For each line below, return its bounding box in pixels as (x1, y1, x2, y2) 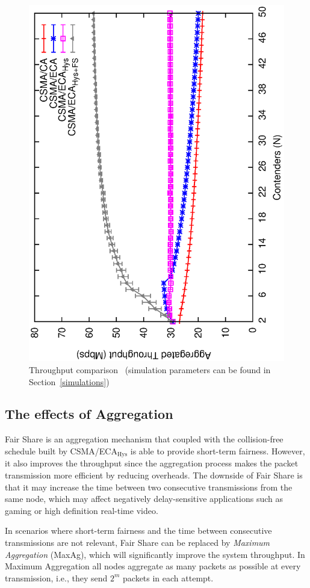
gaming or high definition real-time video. (5, 504, 158, 516)
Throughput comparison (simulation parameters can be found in (29, 363, 271, 376)
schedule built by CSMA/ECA (5, 444, 117, 457)
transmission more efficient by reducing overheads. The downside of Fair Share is (5, 468, 303, 481)
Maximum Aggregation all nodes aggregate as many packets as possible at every (5, 560, 301, 572)
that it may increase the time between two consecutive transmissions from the (5, 480, 293, 493)
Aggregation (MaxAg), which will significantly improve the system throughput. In (5, 548, 305, 560)
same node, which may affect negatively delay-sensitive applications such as (5, 492, 284, 505)
